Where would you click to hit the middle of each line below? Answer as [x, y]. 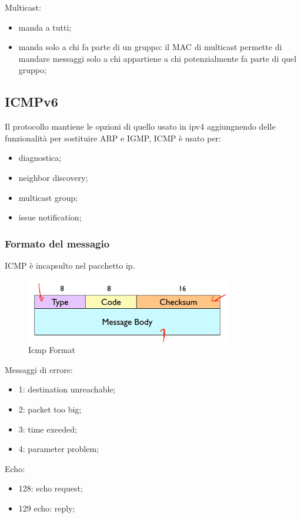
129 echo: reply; [47, 508]
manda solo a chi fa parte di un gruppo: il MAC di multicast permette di [150, 47]
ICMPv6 [31, 102]
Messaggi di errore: [39, 369]
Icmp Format [52, 350]
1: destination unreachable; [67, 389]
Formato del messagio [57, 243]
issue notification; [50, 217]
